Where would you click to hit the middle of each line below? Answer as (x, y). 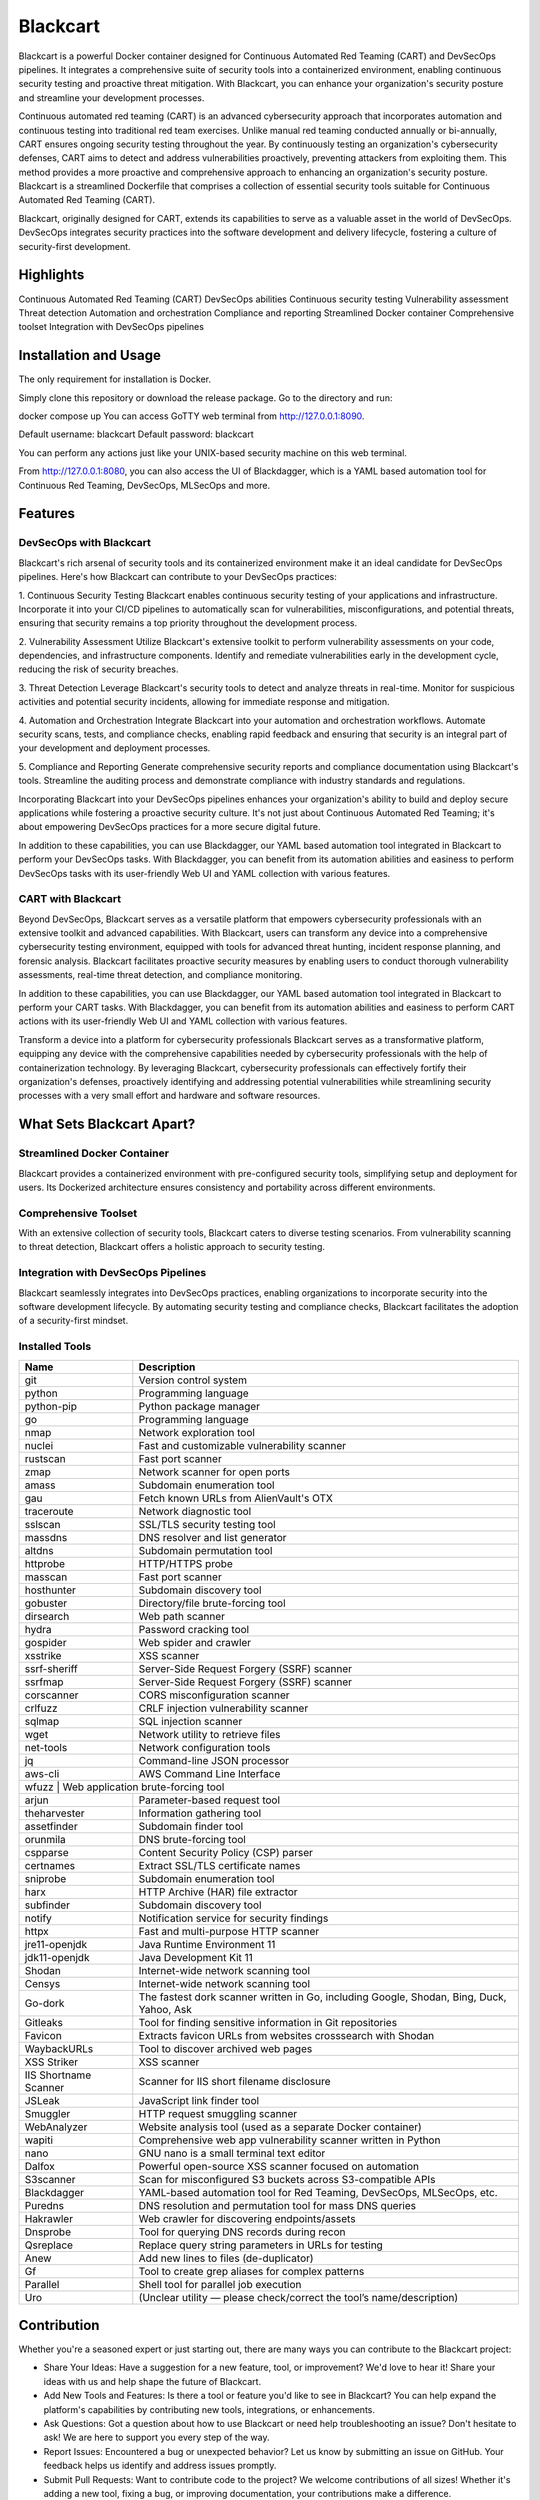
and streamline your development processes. (111, 97)
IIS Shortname (58, 2075)
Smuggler (47, 2113)
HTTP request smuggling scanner (218, 2113)
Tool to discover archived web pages (225, 2048)
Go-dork (44, 2003)
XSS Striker (51, 2062)
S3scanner (50, 2179)
